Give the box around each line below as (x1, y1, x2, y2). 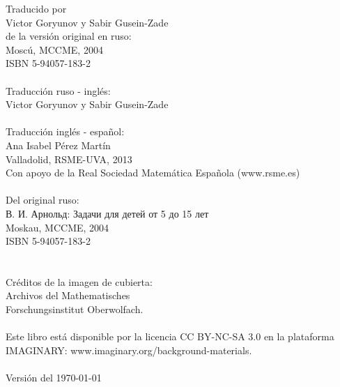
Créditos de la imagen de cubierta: (6, 274, 153, 289)
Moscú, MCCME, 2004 (6, 42, 103, 56)
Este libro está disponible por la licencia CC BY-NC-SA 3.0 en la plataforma (6, 329, 334, 344)
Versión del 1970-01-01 (6, 370, 102, 385)
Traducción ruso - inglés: (6, 83, 111, 98)
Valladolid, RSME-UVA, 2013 (6, 151, 132, 166)
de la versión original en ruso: (6, 29, 132, 43)
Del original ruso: (6, 192, 79, 207)
